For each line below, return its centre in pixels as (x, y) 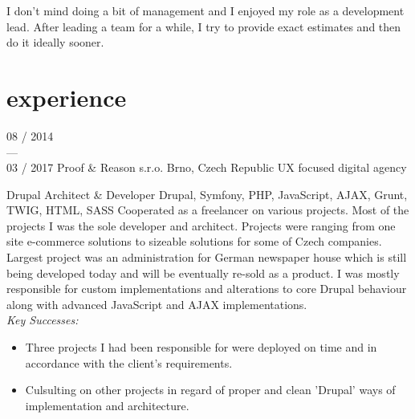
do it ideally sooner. (55, 42)
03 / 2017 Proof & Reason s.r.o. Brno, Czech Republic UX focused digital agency (207, 167)
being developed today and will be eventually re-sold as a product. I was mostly (203, 273)
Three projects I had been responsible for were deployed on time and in (201, 347)
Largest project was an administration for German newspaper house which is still (207, 257)
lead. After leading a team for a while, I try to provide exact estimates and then (204, 26)
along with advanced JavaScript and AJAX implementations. (157, 304)
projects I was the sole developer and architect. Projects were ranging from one (201, 225)
